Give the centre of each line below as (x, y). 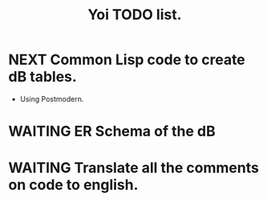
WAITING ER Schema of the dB (112, 132)
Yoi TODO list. (135, 15)
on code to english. (73, 185)
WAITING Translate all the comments (133, 168)
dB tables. (43, 77)
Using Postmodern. (52, 98)
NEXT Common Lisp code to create (127, 60)
